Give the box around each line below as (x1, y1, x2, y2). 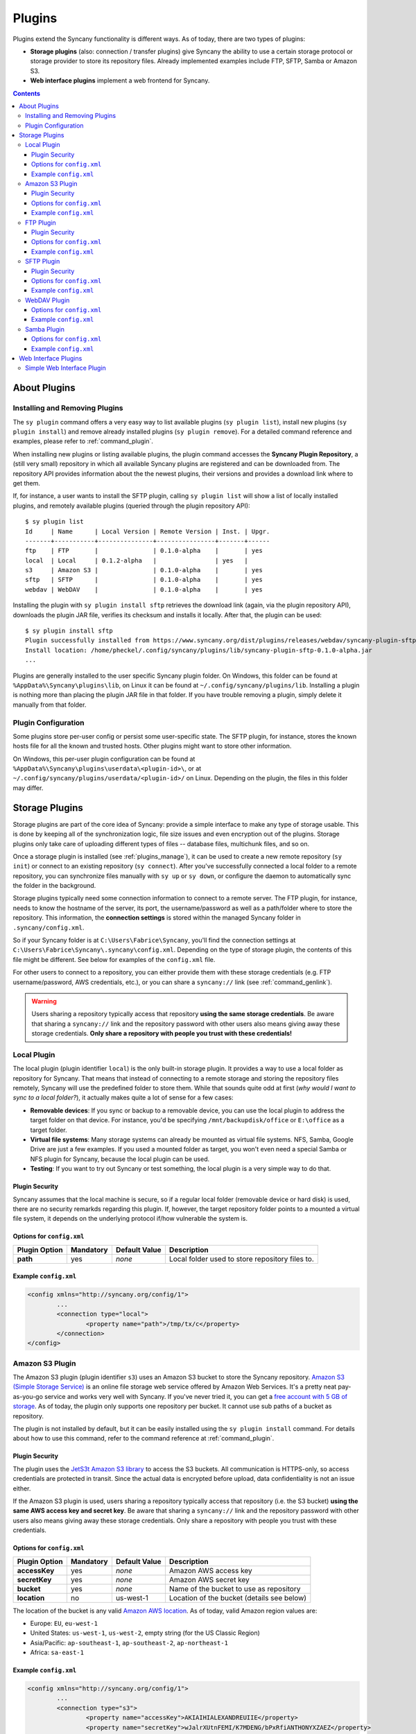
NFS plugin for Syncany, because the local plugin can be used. (30, 1155, 210, 1163)
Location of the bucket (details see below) (168, 1593, 307, 1602)
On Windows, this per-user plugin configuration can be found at (12, 755, 196, 763)
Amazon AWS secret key (168, 1574, 250, 1584)
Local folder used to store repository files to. (168, 1254, 315, 1264)
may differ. (12, 784, 44, 792)
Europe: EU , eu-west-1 (30, 1619, 98, 1627)
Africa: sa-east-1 (30, 1648, 85, 1657)
